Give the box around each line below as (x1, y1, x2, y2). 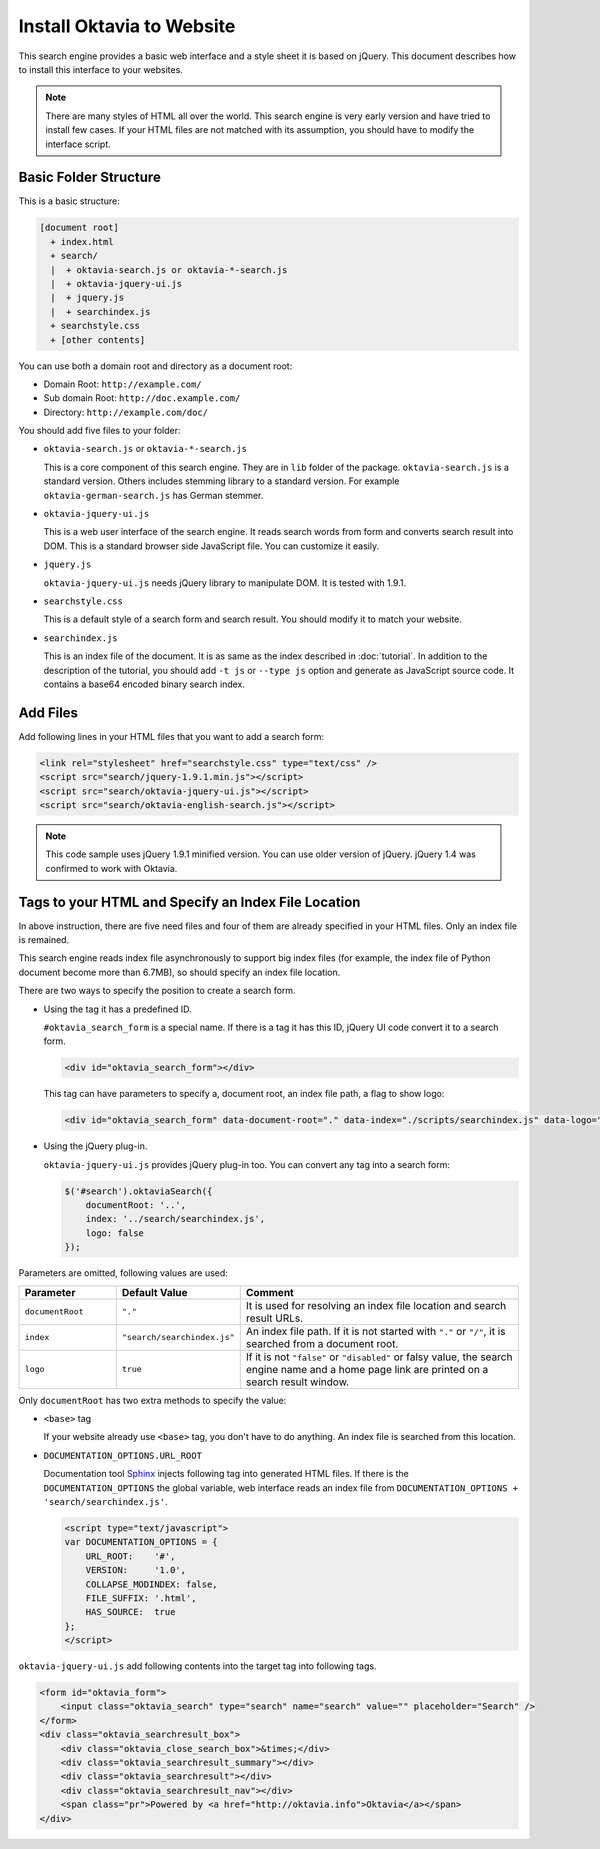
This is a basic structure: (18, 195, 120, 207)
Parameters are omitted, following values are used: (18, 1267, 229, 1279)
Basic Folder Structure (18, 169, 162, 186)
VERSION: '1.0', (85, 1565, 187, 1576)
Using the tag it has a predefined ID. (43, 1003, 192, 1015)
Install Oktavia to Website (18, 15, 236, 37)
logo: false (85, 1227, 145, 1239)
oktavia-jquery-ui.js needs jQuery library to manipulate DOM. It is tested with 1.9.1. (43, 576, 407, 589)
